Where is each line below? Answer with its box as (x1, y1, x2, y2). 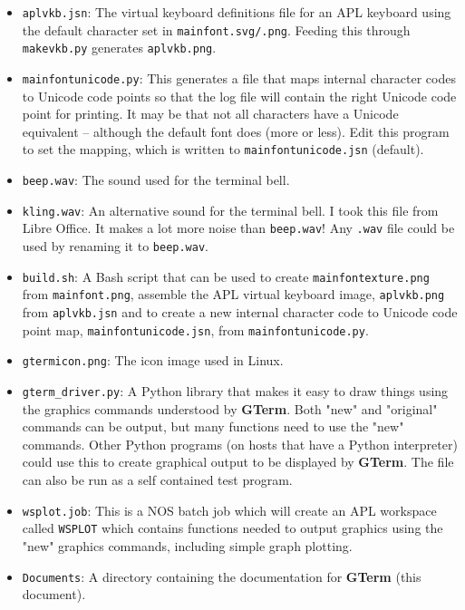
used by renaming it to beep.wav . (22, 237, 208, 256)
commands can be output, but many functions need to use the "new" (22, 417, 404, 436)
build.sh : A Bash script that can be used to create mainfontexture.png (22, 266, 430, 286)
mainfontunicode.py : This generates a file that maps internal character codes (22, 68, 456, 87)
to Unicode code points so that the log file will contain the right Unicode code (22, 86, 457, 105)
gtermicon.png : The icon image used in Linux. (22, 351, 284, 370)
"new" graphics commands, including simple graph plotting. (22, 536, 353, 555)
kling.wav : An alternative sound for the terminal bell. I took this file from (22, 200, 439, 219)
